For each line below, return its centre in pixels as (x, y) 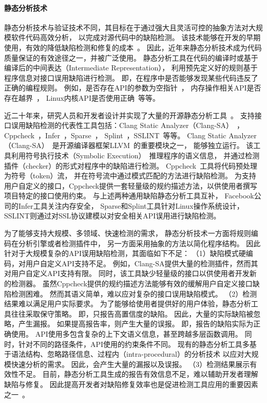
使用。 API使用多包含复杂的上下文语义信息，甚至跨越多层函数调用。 (127, 334)
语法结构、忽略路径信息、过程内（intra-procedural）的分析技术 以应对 (128, 354)
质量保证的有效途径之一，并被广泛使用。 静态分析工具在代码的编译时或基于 (131, 57)
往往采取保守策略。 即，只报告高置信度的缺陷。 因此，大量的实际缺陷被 (132, 313)
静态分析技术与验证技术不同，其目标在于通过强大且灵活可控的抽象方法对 (126, 27)
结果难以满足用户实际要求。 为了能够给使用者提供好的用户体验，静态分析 (128, 304)
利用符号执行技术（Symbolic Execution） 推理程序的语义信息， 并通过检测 (135, 155)
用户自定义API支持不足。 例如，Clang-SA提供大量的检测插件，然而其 (142, 263)
